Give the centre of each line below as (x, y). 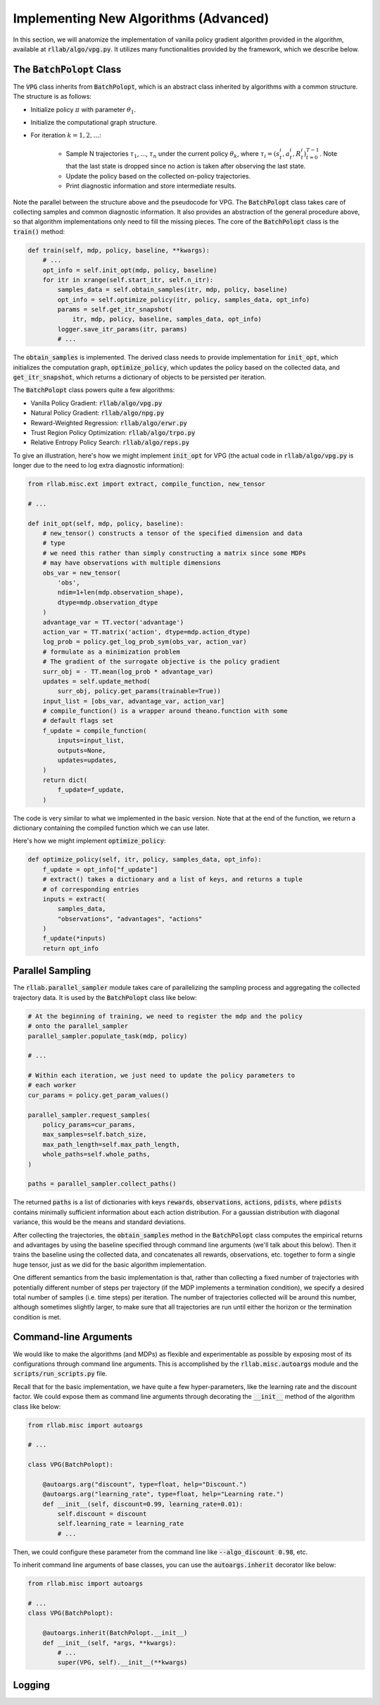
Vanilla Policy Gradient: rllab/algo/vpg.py (96, 403)
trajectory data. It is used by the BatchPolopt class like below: (105, 997)
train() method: (39, 231)
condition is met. (37, 1317)
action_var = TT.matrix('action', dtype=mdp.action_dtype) (147, 632)
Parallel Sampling (52, 971)
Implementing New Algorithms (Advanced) (141, 18)
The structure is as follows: (52, 97)
